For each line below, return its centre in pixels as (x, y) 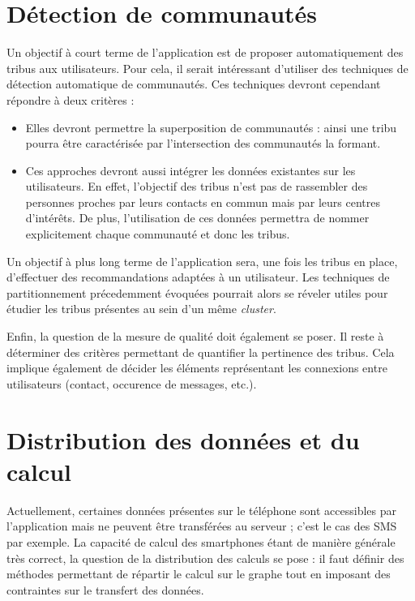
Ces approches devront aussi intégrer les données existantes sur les (190, 170)
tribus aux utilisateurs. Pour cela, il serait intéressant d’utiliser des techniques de (207, 68)
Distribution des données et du (183, 439)
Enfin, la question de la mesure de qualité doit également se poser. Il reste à (195, 336)
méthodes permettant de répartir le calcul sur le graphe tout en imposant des (199, 574)
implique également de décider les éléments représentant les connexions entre (197, 368)
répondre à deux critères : (71, 99)
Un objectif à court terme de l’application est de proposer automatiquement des (205, 52)
